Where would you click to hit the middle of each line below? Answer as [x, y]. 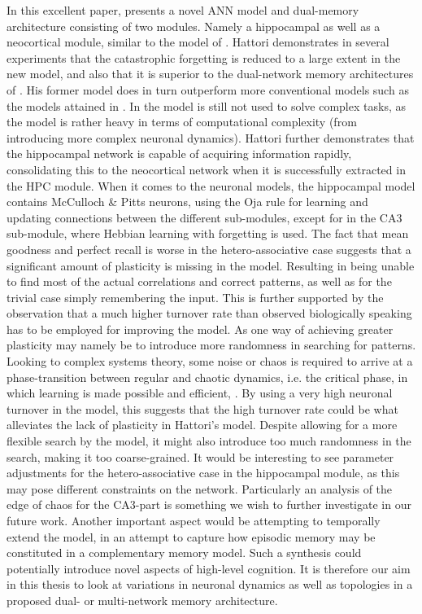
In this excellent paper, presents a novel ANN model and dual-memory [183, 10]
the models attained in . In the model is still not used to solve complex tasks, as [206, 105]
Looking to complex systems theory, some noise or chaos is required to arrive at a [210, 361]
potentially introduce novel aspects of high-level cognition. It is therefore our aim [209, 568]
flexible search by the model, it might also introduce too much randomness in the [209, 441]
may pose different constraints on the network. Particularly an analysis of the [200, 488]
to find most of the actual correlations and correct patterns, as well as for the [199, 281]
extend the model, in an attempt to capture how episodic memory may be [191, 536]
